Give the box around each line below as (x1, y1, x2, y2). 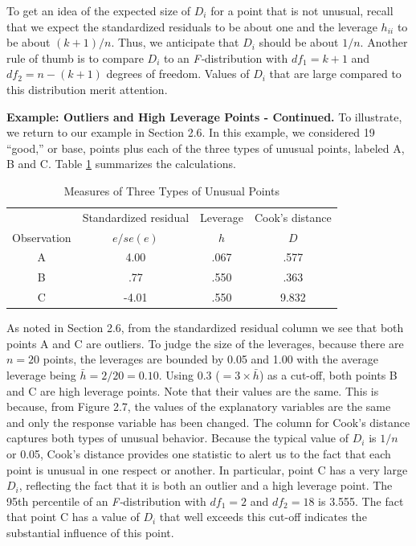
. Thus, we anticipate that (111, 34, 239, 51)
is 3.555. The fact (318, 492, 404, 509)
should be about (259, 34, 339, 51)
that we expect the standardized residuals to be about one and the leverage (6, 18, 377, 35)
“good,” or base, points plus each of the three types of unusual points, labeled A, (6, 139, 405, 156)
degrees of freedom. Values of (106, 65, 250, 82)
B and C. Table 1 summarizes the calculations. (6, 155, 236, 172)
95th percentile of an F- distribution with (6, 492, 206, 509)
